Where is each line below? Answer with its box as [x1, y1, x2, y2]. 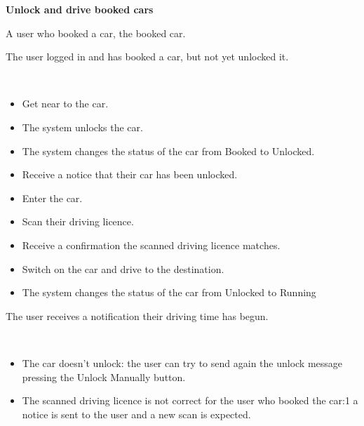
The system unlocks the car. [22, 119, 143, 134]
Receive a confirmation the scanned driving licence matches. [22, 237, 281, 252]
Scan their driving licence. [22, 214, 134, 229]
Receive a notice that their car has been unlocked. [22, 167, 238, 182]
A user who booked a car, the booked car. [6, 25, 186, 40]
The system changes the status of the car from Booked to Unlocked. [22, 143, 315, 158]
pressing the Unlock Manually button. [22, 369, 186, 384]
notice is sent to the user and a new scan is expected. [22, 406, 251, 421]
